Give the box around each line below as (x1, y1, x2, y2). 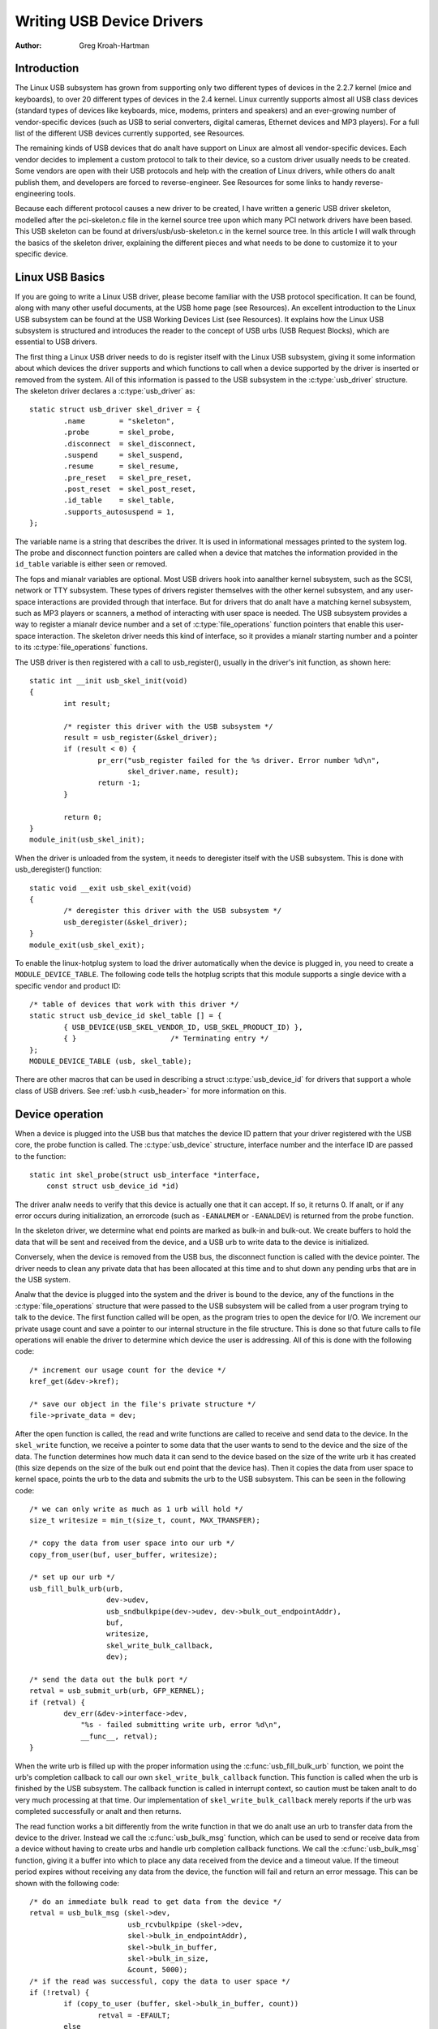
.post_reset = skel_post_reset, (63, 485, 196, 494)
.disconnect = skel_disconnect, (63, 439, 196, 448)
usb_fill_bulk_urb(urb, (29, 1583, 124, 1593)
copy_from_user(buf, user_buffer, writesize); (29, 1550, 218, 1559)
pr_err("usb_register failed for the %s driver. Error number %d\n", (97, 756, 380, 765)
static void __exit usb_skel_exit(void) (29, 883, 192, 893)
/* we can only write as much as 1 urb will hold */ (29, 1505, 243, 1514)
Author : (15, 41, 42, 50)
